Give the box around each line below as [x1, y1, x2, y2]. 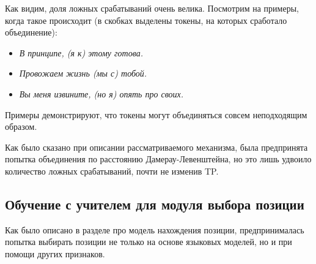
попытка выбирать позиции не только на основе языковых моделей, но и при [5, 235, 292, 248]
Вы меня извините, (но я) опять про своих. [19, 87, 184, 100]
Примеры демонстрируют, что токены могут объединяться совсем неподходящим [5, 108, 307, 121]
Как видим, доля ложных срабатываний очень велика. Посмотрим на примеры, [5, 2, 299, 14]
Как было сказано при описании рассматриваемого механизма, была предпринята [5, 140, 308, 153]
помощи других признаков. [5, 247, 105, 260]
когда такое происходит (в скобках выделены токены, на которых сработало [5, 13, 287, 26]
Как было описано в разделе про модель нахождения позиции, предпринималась [5, 223, 304, 236]
